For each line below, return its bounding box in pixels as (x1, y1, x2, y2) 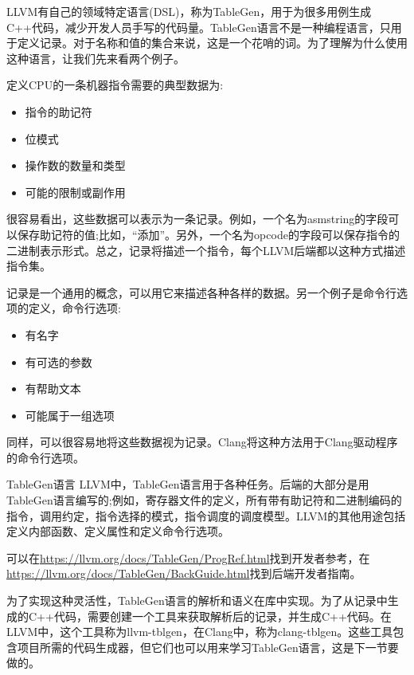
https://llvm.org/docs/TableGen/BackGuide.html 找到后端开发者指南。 (6, 565, 361, 582)
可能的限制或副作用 (25, 183, 126, 200)
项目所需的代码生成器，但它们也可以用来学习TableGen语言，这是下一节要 (17, 638, 399, 655)
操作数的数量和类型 (25, 157, 126, 174)
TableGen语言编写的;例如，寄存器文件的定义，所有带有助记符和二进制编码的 (6, 492, 402, 508)
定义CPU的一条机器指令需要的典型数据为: (6, 77, 224, 93)
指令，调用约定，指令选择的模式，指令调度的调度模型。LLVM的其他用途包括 (6, 507, 406, 524)
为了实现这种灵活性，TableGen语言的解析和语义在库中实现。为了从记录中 (6, 592, 388, 609)
